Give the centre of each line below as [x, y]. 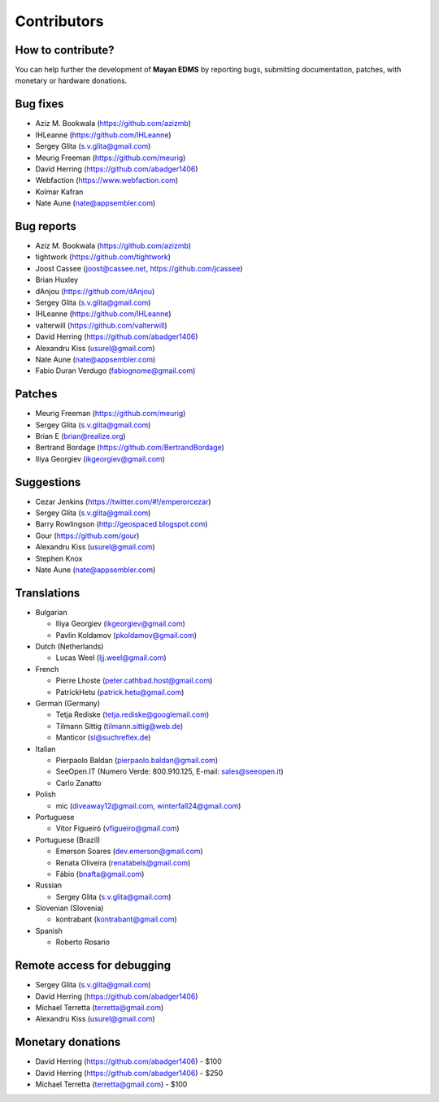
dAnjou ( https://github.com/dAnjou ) [95, 291]
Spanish [49, 931]
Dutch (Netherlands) [70, 647]
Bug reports [46, 226]
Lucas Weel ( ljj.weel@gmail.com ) [111, 657]
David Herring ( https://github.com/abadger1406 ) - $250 [129, 1073]
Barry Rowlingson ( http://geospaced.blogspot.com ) [122, 524]
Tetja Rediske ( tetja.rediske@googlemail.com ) [133, 714]
